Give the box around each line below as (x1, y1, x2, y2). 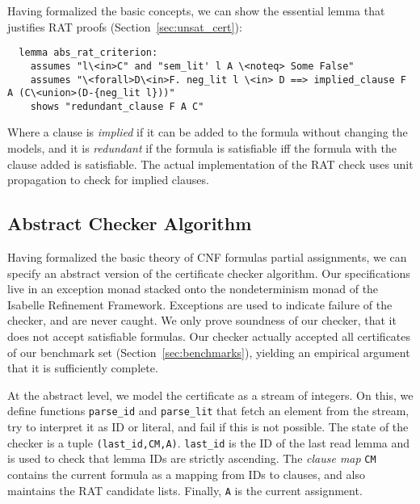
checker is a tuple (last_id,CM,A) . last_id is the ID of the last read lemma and (7, 434, 410, 451)
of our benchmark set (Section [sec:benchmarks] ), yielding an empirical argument (7, 343, 410, 360)
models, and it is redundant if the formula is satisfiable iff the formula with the (7, 140, 397, 157)
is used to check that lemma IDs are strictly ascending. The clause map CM (7, 450, 376, 467)
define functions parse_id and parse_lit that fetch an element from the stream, (7, 402, 409, 419)
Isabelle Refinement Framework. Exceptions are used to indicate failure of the (7, 296, 393, 313)
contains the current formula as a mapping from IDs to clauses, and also (7, 465, 365, 482)
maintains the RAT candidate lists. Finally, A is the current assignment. (7, 481, 363, 498)
